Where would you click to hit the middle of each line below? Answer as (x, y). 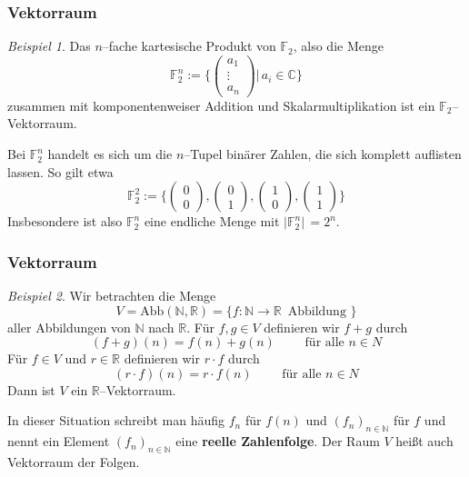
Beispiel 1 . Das (49, 46)
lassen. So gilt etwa (60, 171)
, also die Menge (338, 46)
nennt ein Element (59, 441)
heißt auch (424, 441)
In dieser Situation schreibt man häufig (116, 420)
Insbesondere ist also (65, 221)
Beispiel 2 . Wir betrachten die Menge (112, 296)
